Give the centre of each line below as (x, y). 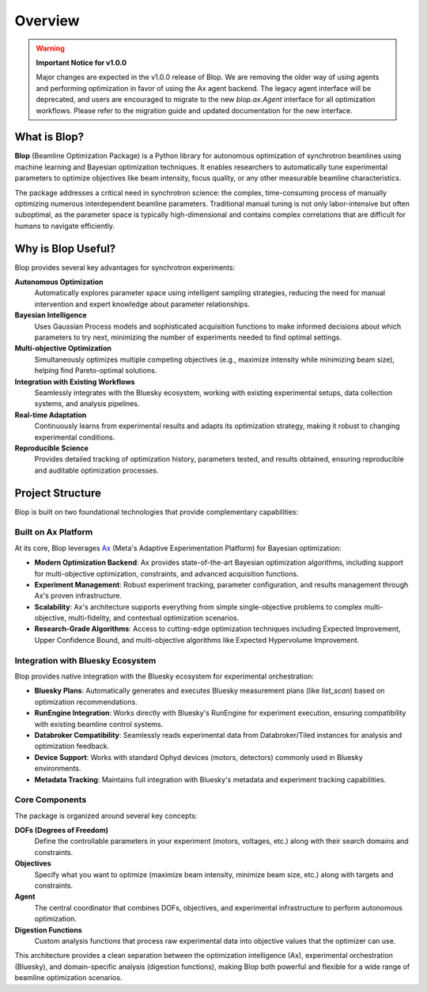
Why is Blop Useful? (65, 248)
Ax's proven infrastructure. (78, 596)
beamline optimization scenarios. (68, 978)
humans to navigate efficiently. (64, 226)
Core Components (51, 800)
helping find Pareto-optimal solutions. (96, 371)
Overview (47, 21)
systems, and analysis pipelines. (87, 404)
